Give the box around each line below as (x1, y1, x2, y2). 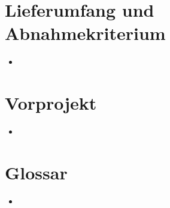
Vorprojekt (5, 91, 97, 115)
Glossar (5, 160, 68, 184)
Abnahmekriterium (5, 21, 166, 45)
